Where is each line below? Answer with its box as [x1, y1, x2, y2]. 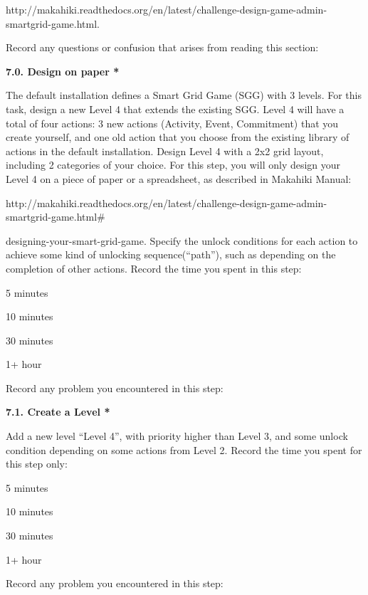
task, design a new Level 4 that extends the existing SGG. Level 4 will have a [6, 101, 345, 116]
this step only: [6, 456, 68, 471]
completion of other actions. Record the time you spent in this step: [6, 260, 302, 275]
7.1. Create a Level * [6, 404, 110, 419]
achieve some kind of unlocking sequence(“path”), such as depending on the [6, 247, 336, 262]
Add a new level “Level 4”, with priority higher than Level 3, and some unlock [6, 428, 348, 443]
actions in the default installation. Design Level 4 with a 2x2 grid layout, [6, 143, 324, 158]
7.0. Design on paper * [6, 63, 120, 78]
